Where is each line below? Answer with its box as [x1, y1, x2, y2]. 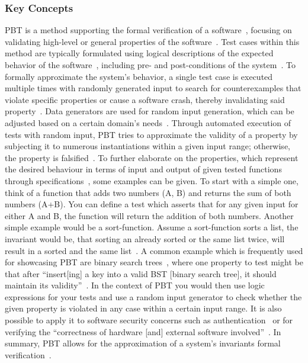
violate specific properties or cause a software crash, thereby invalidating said [5, 93, 285, 105]
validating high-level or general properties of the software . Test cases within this [5, 35, 300, 47]
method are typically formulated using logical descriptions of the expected [5, 47, 274, 59]
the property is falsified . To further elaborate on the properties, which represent [5, 151, 299, 163]
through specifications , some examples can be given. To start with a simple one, [5, 174, 299, 187]
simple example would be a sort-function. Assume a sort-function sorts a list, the [5, 221, 299, 233]
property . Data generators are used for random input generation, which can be [5, 105, 294, 117]
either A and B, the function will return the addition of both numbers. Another [5, 209, 294, 221]
